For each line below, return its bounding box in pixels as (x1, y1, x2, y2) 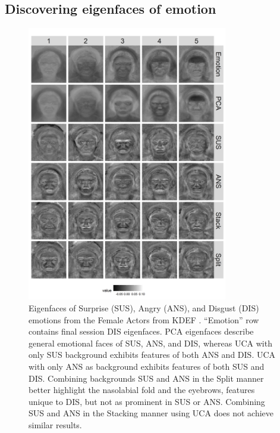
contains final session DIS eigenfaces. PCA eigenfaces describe (29, 325, 254, 338)
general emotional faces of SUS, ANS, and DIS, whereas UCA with (29, 336, 272, 349)
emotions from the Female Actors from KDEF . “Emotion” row (29, 313, 259, 326)
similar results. (29, 418, 82, 431)
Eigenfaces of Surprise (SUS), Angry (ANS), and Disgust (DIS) (29, 301, 259, 314)
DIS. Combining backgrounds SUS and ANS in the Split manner (29, 372, 264, 384)
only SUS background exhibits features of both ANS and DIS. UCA (29, 348, 276, 361)
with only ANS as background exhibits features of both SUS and (29, 360, 265, 372)
